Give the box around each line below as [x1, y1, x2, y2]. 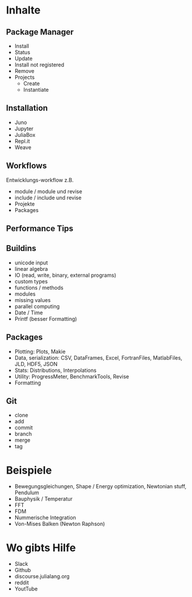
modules [14, 290, 36, 297]
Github [14, 566, 31, 573]
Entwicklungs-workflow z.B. [6, 176, 74, 183]
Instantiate [23, 86, 49, 93]
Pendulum [14, 489, 39, 497]
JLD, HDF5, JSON [14, 360, 58, 367]
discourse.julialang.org [14, 573, 70, 580]
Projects [14, 74, 35, 81]
